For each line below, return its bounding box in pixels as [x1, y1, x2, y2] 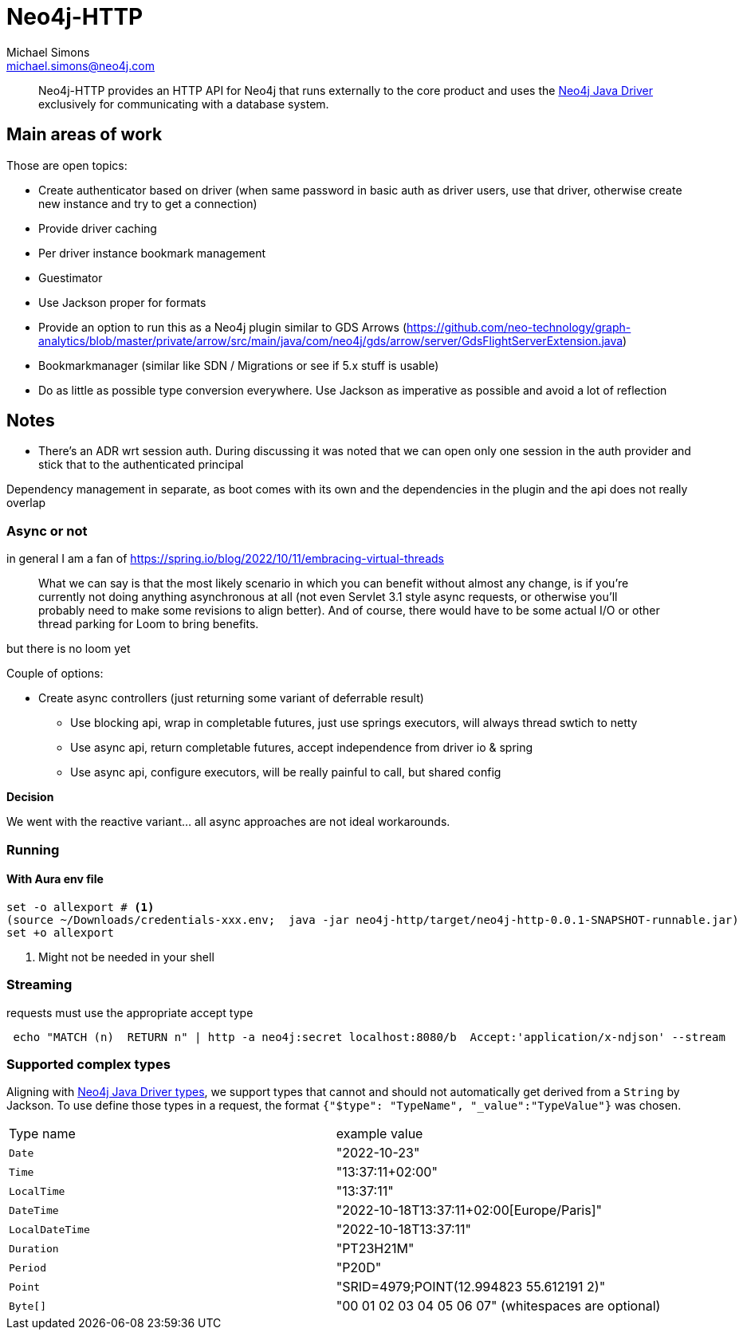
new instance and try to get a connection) [38, 196, 257, 210]
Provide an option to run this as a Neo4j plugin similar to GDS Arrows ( [38, 320, 407, 334]
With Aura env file [6, 872, 104, 886]
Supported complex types [6, 1055, 171, 1072]
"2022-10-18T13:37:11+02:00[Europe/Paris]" [336, 1202, 602, 1219]
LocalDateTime [9, 1223, 90, 1236]
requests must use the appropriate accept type [6, 1005, 254, 1020]
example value [336, 1126, 423, 1142]
